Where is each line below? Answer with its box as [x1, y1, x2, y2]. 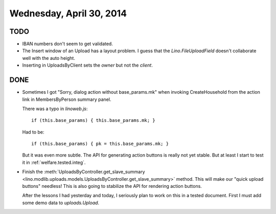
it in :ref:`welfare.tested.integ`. [22, 159, 86, 165]
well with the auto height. [22, 55, 75, 61]
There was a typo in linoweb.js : [22, 105, 88, 112]
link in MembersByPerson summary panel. [22, 96, 111, 102]
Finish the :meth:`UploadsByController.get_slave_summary [22, 169, 145, 175]
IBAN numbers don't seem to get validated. [22, 41, 113, 47]
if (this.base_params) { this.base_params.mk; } [31, 118, 155, 123]
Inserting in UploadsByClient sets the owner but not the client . [22, 62, 153, 69]
